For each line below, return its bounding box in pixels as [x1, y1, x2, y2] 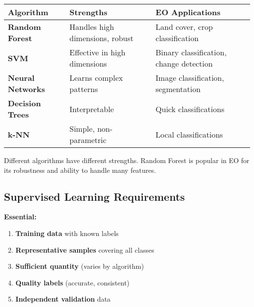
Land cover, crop [155, 21, 213, 32]
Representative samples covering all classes [15, 244, 154, 255]
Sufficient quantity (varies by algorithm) [15, 261, 144, 271]
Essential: [4, 212, 37, 222]
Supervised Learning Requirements [4, 189, 185, 204]
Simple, [69, 123, 95, 134]
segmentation [155, 83, 201, 94]
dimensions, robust [69, 32, 134, 44]
